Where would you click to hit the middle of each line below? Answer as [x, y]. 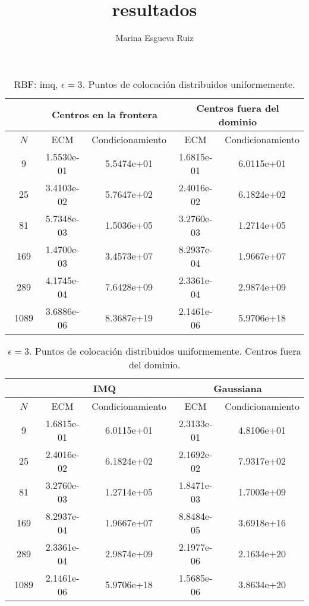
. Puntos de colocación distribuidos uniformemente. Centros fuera [165, 351]
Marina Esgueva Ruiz [154, 38]
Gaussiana [238, 388]
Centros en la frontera [105, 115]
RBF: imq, [36, 84]
